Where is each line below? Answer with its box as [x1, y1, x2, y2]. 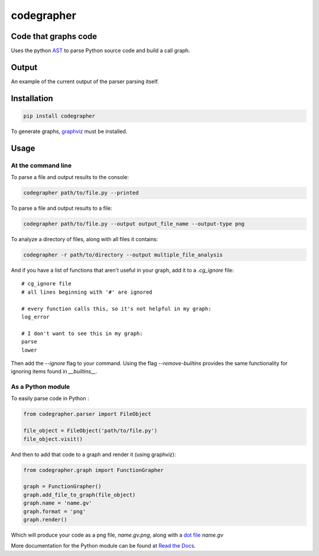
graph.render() [23, 516, 67, 523]
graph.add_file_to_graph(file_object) [23, 491, 136, 498]
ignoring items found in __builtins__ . [11, 368, 97, 375]
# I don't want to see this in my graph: [21, 330, 143, 337]
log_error [21, 313, 50, 320]
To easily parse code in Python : [11, 395, 89, 402]
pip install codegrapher [23, 112, 96, 119]
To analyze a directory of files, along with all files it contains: [11, 236, 158, 243]
